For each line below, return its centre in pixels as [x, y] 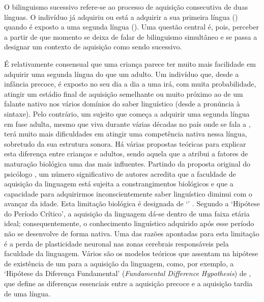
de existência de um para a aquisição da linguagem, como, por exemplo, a [119, 263]
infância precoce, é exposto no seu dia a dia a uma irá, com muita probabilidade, [130, 84]
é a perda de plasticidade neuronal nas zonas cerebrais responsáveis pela [116, 243]
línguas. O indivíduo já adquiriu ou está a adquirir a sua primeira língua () [121, 17]
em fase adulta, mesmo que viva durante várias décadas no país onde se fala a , [127, 123]
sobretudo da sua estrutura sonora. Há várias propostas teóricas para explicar [125, 143]
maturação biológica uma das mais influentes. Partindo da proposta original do [127, 163]
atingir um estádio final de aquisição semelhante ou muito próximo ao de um [124, 93]
